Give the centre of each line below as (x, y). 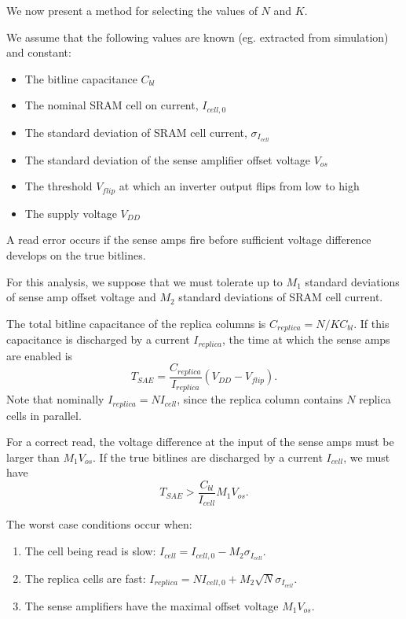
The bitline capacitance (81, 78)
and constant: (39, 52)
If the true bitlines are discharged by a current (211, 457)
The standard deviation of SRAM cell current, (136, 132)
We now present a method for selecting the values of (132, 10)
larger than (33, 457)
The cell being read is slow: (90, 551)
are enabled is (40, 355)
